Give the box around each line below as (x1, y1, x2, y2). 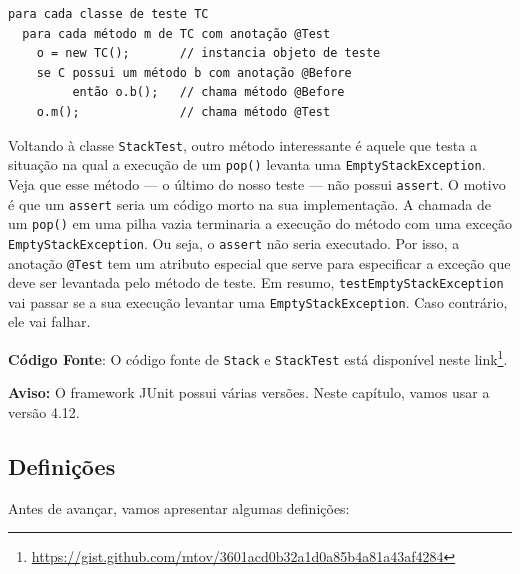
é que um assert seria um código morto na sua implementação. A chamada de (8, 193, 491, 214)
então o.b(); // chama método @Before (72, 85, 345, 100)
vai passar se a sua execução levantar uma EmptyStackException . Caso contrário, (8, 291, 508, 312)
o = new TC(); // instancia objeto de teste (36, 46, 381, 61)
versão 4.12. (8, 401, 80, 422)
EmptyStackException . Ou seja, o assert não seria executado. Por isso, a (8, 232, 460, 253)
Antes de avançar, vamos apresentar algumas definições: (8, 497, 350, 518)
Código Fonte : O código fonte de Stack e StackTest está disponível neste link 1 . (8, 346, 508, 369)
